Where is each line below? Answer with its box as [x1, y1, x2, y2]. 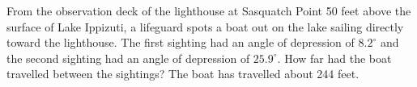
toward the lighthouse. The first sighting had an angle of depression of [6, 34, 355, 51]
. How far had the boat [277, 49, 392, 66]
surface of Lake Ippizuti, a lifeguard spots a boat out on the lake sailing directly [6, 18, 404, 35]
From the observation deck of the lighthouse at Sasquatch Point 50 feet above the [6, 2, 411, 19]
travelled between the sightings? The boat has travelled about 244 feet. [6, 65, 360, 82]
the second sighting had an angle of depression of [6, 49, 250, 66]
